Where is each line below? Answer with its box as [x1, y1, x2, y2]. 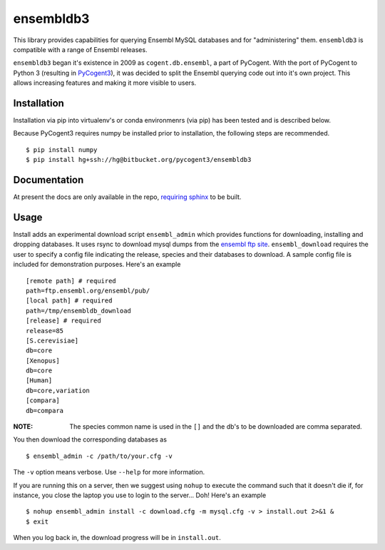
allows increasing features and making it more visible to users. [13, 78, 197, 87]
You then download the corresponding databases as [13, 435, 168, 444]
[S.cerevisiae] [26, 336, 79, 345]
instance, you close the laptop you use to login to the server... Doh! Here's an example [13, 491, 267, 499]
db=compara [26, 407, 64, 414]
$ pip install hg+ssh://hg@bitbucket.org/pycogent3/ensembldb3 [26, 156, 252, 164]
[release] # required [26, 317, 101, 325]
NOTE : [13, 422, 34, 431]
